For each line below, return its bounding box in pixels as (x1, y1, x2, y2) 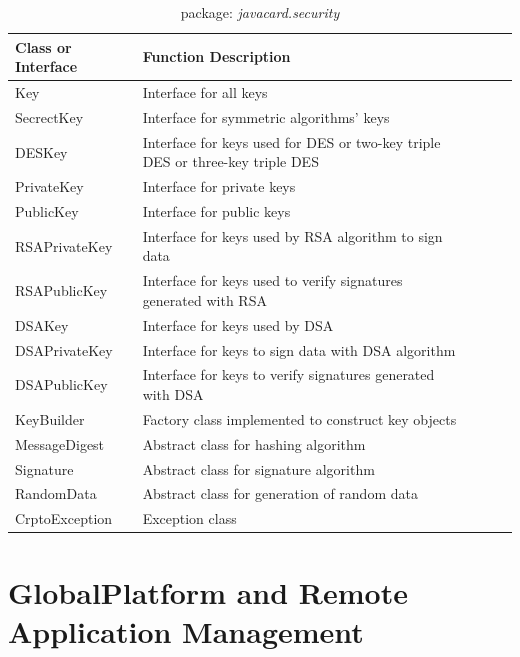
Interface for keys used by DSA (142, 314, 334, 335)
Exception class (142, 508, 237, 529)
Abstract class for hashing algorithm (142, 433, 366, 454)
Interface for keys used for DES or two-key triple (142, 131, 441, 152)
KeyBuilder (15, 408, 85, 429)
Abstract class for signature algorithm (142, 458, 375, 479)
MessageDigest (15, 433, 105, 454)
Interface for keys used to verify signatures (142, 270, 403, 291)
